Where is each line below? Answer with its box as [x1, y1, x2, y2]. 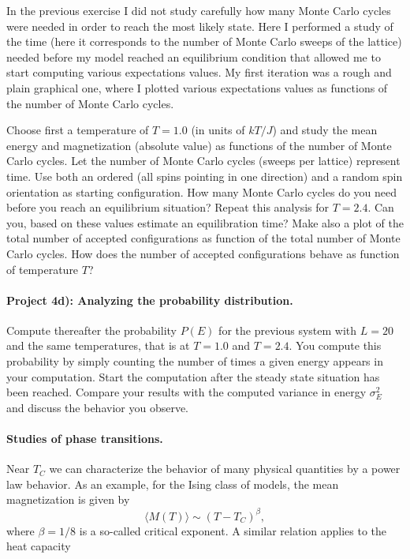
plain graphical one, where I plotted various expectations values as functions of [6, 79, 388, 96]
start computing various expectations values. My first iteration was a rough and [6, 64, 392, 81]
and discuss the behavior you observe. [6, 399, 188, 415]
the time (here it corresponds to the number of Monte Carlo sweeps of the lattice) [6, 33, 402, 50]
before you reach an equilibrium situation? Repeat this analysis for [6, 199, 330, 216]
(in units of [191, 122, 245, 138]
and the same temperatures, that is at [6, 337, 190, 354]
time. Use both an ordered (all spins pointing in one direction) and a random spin [6, 167, 403, 184]
